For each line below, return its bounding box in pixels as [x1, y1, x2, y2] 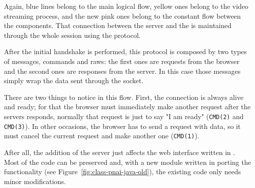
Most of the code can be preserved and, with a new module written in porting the [4, 157, 251, 167]
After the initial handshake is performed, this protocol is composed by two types [4, 46, 247, 57]
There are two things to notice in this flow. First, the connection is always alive [4, 92, 244, 102]
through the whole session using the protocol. [4, 30, 141, 40]
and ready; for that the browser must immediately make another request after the [4, 101, 251, 112]
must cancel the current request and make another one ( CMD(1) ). [4, 130, 199, 141]
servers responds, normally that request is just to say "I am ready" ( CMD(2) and [4, 111, 244, 121]
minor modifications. [4, 176, 66, 186]
